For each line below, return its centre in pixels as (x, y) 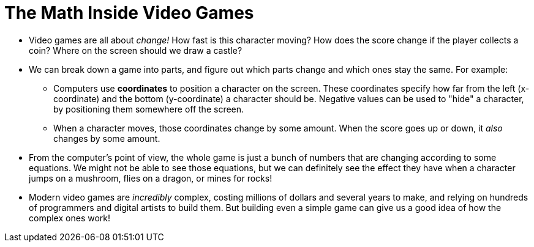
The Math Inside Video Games (129, 13)
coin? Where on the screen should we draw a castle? (136, 50)
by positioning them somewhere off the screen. (149, 109)
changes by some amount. (107, 138)
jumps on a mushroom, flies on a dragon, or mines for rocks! (151, 178)
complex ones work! (70, 218)
